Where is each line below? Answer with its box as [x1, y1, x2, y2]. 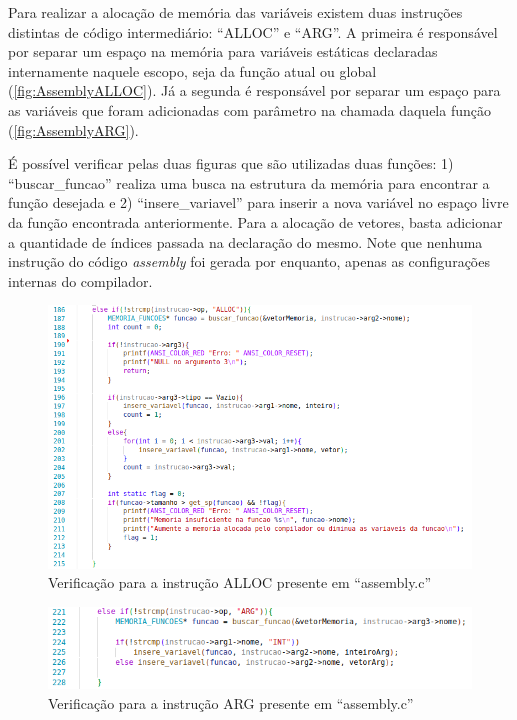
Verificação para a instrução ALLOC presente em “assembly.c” [48, 572, 432, 593]
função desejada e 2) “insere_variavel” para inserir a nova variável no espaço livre [8, 192, 509, 213]
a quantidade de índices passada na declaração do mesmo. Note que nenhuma [8, 231, 483, 252]
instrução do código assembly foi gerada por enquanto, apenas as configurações [8, 251, 490, 272]
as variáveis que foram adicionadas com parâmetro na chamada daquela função [8, 99, 491, 120]
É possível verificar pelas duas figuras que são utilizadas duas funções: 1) [8, 153, 454, 174]
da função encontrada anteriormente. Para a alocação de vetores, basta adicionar [8, 211, 503, 232]
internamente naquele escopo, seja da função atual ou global [8, 60, 377, 81]
